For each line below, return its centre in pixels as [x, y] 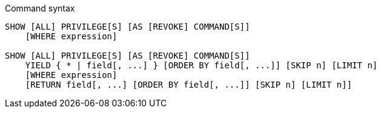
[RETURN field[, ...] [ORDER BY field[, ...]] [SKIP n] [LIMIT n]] [189, 85]
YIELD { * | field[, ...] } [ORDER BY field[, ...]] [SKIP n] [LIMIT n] [201, 65]
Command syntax [40, 8]
